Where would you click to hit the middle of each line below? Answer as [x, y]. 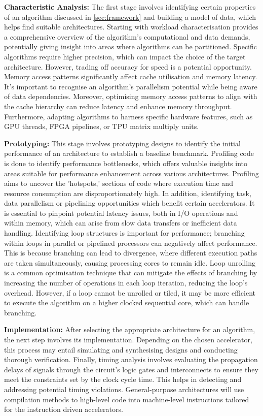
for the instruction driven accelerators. [64, 409]
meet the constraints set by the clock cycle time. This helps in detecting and [123, 379]
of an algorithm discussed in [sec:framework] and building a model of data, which [130, 17]
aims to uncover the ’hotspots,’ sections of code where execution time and [119, 183]
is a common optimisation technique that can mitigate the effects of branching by [131, 273]
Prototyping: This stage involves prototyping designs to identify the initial [122, 143]
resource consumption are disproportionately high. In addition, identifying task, [128, 193]
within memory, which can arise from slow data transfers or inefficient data [121, 223]
